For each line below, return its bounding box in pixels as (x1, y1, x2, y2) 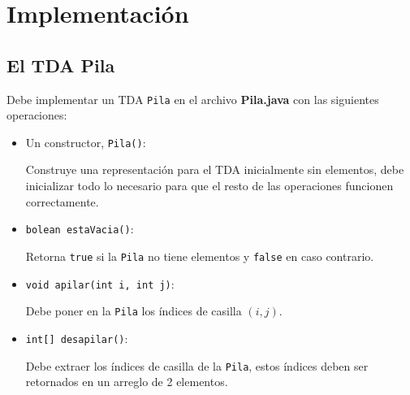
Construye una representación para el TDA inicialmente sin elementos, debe (25, 161, 404, 178)
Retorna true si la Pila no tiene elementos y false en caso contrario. (25, 247, 374, 264)
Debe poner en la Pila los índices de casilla (25, 302, 242, 319)
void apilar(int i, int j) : (25, 275, 175, 292)
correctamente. (25, 193, 99, 210)
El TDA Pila (6, 52, 115, 77)
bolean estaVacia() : (25, 220, 134, 237)
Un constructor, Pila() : (25, 133, 146, 150)
